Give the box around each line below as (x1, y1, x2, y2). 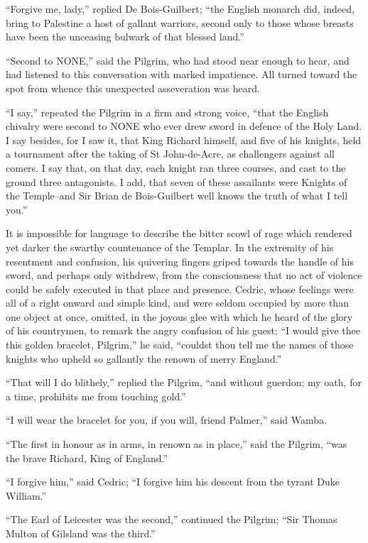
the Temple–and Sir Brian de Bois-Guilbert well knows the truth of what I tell (6, 188, 348, 203)
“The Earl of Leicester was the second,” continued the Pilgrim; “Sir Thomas (6, 512, 337, 527)
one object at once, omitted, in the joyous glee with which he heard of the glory (6, 309, 353, 324)
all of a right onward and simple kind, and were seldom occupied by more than (6, 295, 349, 310)
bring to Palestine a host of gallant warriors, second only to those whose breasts (6, 15, 354, 30)
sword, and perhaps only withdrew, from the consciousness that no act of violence (6, 268, 362, 283)
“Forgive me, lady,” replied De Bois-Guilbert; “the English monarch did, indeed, (6, 1, 355, 16)
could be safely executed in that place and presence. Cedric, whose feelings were (6, 281, 354, 296)
